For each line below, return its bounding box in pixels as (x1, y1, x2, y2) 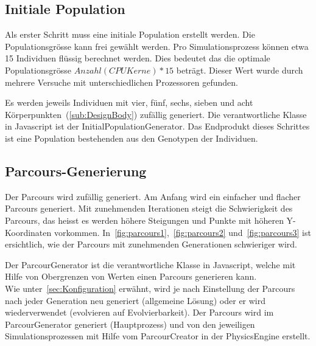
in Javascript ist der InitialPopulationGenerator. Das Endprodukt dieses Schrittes (5, 120, 310, 133)
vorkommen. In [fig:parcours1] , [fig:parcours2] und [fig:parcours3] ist (54, 226, 311, 238)
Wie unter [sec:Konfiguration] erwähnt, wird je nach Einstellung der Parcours (5, 282, 295, 294)
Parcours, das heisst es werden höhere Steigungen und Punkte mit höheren (5, 213, 284, 226)
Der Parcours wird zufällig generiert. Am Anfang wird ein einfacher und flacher (5, 190, 301, 202)
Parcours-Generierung (5, 161, 147, 180)
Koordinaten (5, 226, 52, 238)
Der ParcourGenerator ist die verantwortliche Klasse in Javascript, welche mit (5, 258, 296, 271)
